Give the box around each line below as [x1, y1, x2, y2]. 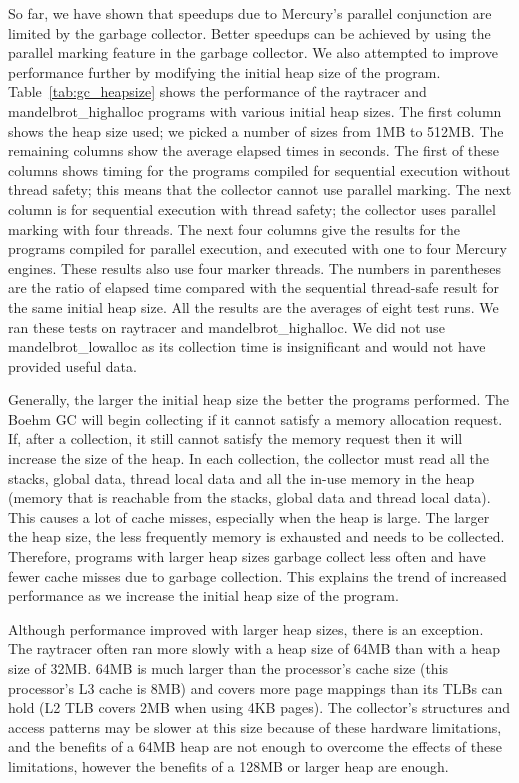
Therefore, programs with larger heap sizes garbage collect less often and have [8, 546, 486, 567]
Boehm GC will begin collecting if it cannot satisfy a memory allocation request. [8, 408, 503, 429]
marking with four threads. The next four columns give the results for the [8, 218, 461, 239]
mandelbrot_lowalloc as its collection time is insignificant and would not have [8, 336, 486, 357]
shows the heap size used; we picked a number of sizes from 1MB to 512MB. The [8, 120, 504, 141]
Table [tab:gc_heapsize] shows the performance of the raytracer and [8, 81, 427, 102]
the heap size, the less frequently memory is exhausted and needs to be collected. [8, 526, 505, 547]
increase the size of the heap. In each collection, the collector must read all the [8, 448, 489, 469]
